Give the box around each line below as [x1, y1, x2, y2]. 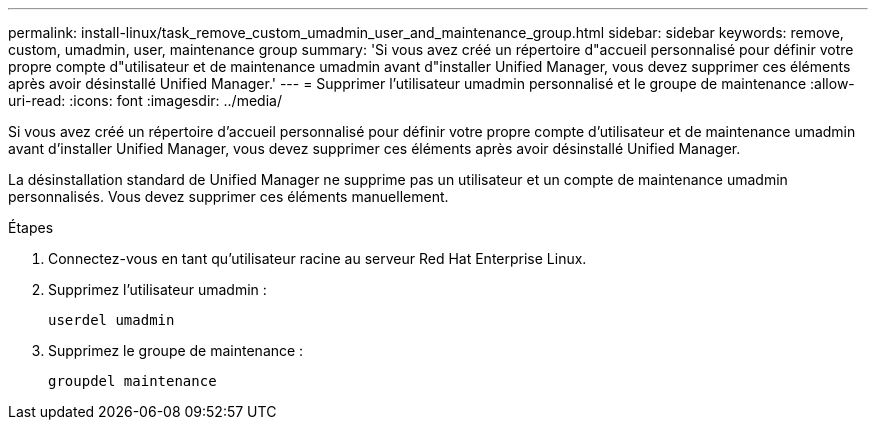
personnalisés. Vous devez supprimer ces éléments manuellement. [8, 188, 449, 205]
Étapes [8, 219, 54, 236]
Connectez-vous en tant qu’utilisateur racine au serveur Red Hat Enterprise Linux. [48, 250, 587, 267]
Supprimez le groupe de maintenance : [48, 342, 304, 359]
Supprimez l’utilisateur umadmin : [48, 281, 267, 298]
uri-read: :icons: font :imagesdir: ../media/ [8, 92, 282, 109]
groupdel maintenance [48, 373, 217, 389]
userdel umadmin [48, 312, 175, 328]
